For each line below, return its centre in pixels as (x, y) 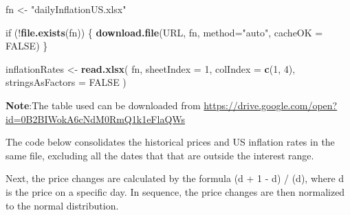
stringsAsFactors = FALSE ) (66, 82)
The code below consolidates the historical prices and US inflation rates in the (170, 142)
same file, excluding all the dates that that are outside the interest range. (160, 155)
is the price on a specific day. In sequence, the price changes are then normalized (175, 191)
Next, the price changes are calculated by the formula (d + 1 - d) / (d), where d (175, 178)
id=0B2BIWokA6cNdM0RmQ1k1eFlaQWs (96, 118)
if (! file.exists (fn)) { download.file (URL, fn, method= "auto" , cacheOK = (164, 32)
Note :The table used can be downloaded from (103, 105)
